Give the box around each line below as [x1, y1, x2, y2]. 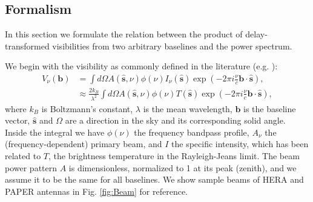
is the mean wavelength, [143, 102, 232, 115]
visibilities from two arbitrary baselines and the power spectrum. [52, 39, 292, 52]
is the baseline [243, 102, 296, 115]
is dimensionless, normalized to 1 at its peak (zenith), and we [68, 161, 297, 174]
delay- [245, 28, 268, 40]
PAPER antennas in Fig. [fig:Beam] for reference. [5, 185, 188, 197]
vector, [5, 114, 30, 127]
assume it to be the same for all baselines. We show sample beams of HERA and [5, 173, 304, 186]
